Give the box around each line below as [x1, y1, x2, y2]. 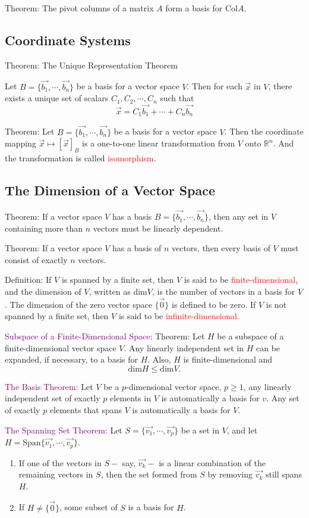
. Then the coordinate [224, 125, 304, 138]
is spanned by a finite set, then [61, 273, 174, 286]
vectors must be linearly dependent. [93, 221, 223, 234]
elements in [110, 392, 151, 404]
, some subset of [59, 501, 118, 513]
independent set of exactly [5, 392, 100, 404]
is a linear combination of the [159, 456, 266, 469]
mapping [5, 137, 36, 149]
